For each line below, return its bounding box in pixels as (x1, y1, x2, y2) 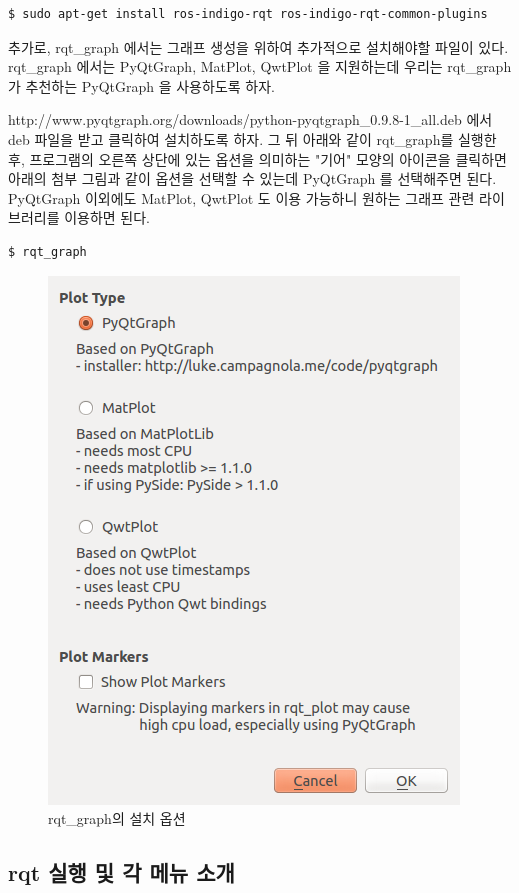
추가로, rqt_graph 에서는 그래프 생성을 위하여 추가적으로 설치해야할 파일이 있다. (8, 36, 509, 57)
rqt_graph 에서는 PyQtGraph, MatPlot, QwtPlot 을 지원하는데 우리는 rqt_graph (8, 56, 512, 77)
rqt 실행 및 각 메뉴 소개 (8, 857, 235, 888)
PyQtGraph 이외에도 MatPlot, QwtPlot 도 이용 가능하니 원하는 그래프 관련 (8, 187, 475, 208)
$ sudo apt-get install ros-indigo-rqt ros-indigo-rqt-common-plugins (8, 7, 488, 21)
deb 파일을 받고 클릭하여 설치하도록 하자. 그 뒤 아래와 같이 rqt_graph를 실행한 (8, 128, 497, 149)
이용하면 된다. (64, 207, 151, 228)
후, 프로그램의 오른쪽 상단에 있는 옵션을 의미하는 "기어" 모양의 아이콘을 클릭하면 (8, 148, 507, 169)
